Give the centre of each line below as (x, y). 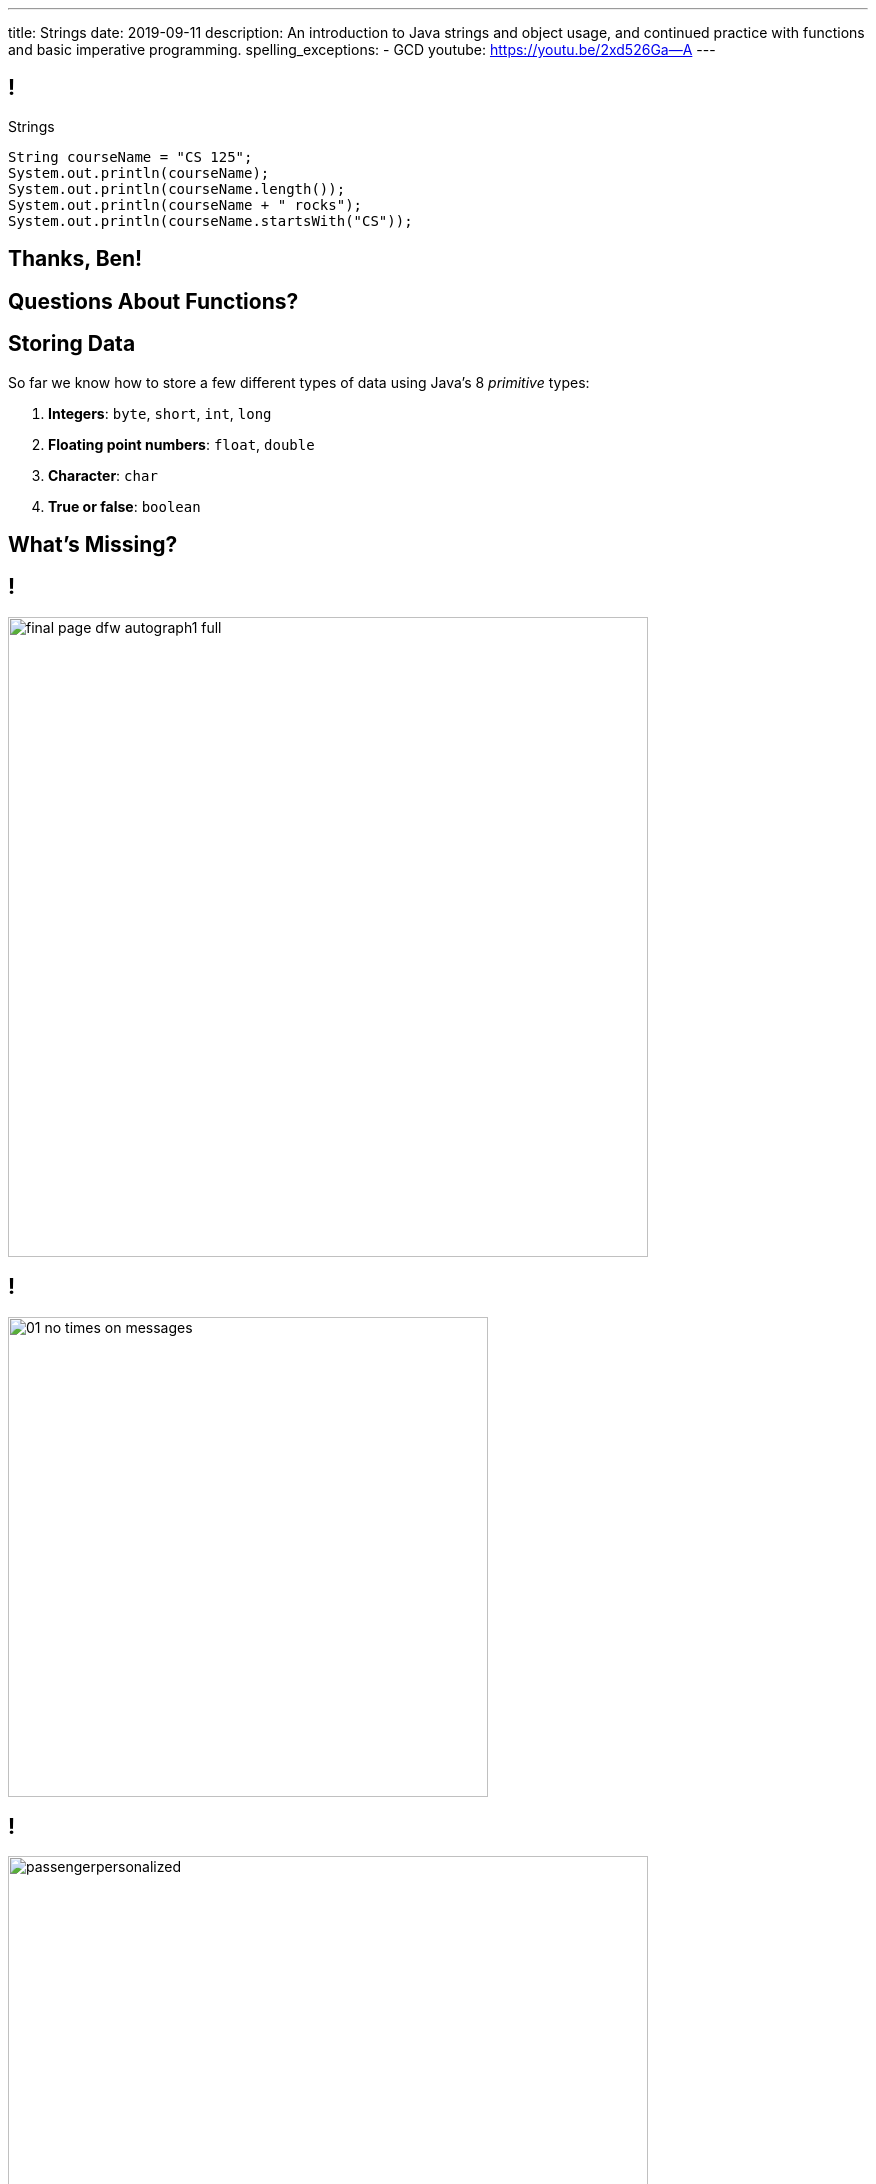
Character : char (103, 475)
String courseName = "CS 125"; (130, 156)
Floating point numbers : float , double (181, 444)
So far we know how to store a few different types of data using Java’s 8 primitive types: (299, 382)
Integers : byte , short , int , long (160, 413)
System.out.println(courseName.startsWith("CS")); (210, 220)
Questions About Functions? (153, 301)
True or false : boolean (124, 506)
